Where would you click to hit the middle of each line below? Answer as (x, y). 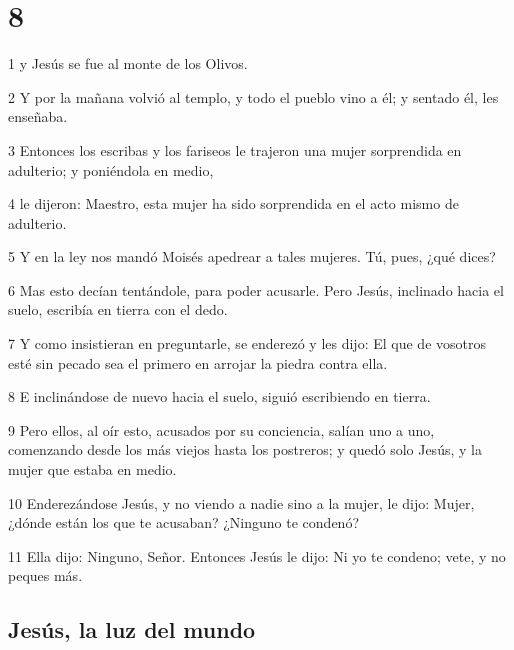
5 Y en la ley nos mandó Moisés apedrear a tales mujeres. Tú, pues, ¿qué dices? (252, 256)
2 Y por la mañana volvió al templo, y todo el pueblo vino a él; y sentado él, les (253, 96)
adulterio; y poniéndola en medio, (111, 169)
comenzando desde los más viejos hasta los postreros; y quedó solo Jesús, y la (245, 449)
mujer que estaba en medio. (92, 469)
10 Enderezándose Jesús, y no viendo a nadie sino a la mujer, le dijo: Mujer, (241, 502)
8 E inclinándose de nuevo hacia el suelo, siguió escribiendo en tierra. (219, 396)
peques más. (45, 575)
